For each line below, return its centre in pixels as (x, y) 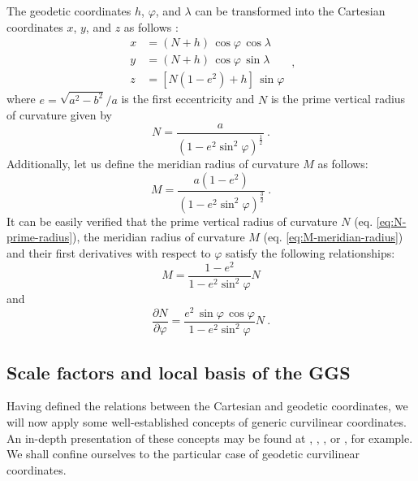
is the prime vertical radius (338, 99)
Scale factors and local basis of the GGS (179, 372)
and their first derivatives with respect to (109, 253)
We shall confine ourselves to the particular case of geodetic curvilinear (183, 454)
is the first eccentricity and (188, 99)
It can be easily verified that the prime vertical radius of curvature (172, 221)
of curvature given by (59, 115)
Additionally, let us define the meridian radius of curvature (153, 164)
